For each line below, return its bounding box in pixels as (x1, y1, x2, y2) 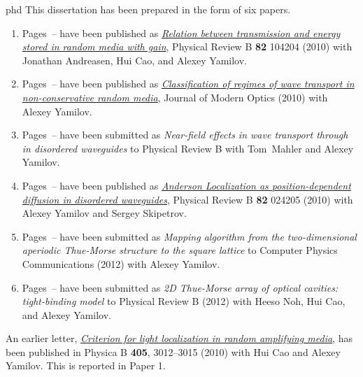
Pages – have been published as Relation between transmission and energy (22, 25, 341, 40)
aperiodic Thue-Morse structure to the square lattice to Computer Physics (22, 243, 338, 257)
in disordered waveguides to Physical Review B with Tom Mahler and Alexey (22, 141, 354, 155)
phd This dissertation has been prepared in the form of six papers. (6, 2, 291, 16)
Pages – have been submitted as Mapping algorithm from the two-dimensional (22, 229, 357, 243)
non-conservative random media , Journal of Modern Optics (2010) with (22, 90, 328, 104)
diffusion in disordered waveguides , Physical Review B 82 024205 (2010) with (22, 192, 353, 206)
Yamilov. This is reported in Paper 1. (6, 358, 166, 373)
